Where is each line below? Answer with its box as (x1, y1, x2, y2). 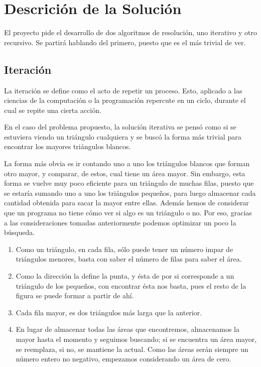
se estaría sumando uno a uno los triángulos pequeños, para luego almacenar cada (4, 187, 256, 198)
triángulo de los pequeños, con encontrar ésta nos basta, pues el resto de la (16, 280, 246, 291)
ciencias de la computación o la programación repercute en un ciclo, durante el (4, 95, 246, 105)
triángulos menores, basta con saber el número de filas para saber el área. (16, 254, 242, 264)
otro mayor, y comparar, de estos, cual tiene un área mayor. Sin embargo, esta (4, 168, 245, 178)
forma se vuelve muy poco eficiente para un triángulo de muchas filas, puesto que (4, 178, 254, 188)
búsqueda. (4, 227, 35, 237)
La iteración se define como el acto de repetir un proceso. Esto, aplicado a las (4, 85, 242, 95)
